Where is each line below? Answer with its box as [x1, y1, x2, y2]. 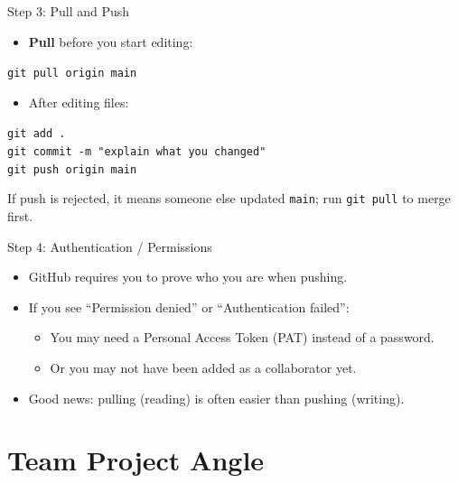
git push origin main [7, 163, 137, 176]
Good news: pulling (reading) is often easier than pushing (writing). [28, 388, 405, 407]
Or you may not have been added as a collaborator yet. [50, 358, 357, 377]
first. [7, 207, 33, 226]
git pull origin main [7, 67, 137, 80]
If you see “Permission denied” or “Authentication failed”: [28, 297, 350, 316]
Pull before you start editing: [28, 32, 193, 51]
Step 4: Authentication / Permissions [7, 237, 212, 255]
